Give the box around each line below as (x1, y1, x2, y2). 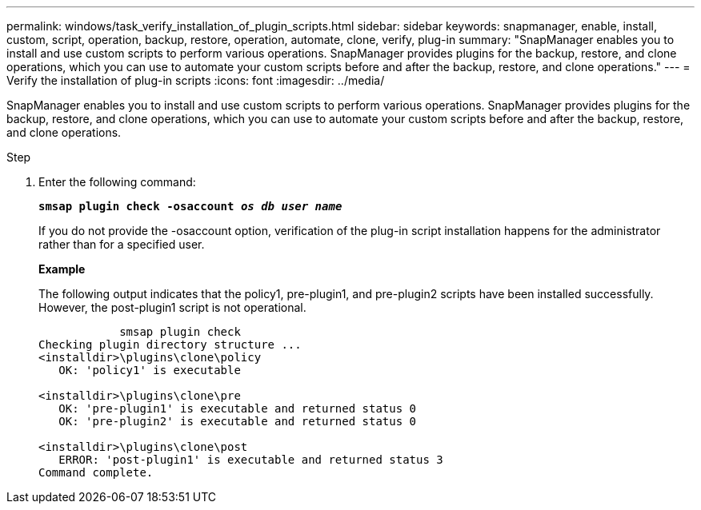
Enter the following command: (38, 175, 196, 189)
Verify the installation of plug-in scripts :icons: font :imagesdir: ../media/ (6, 74, 385, 87)
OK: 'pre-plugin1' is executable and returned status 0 (58, 402, 417, 415)
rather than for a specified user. (38, 237, 205, 251)
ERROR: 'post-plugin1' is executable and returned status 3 (58, 453, 443, 466)
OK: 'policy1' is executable (58, 364, 241, 377)
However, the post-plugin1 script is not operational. (38, 301, 306, 314)
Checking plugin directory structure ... (38, 338, 302, 351)
